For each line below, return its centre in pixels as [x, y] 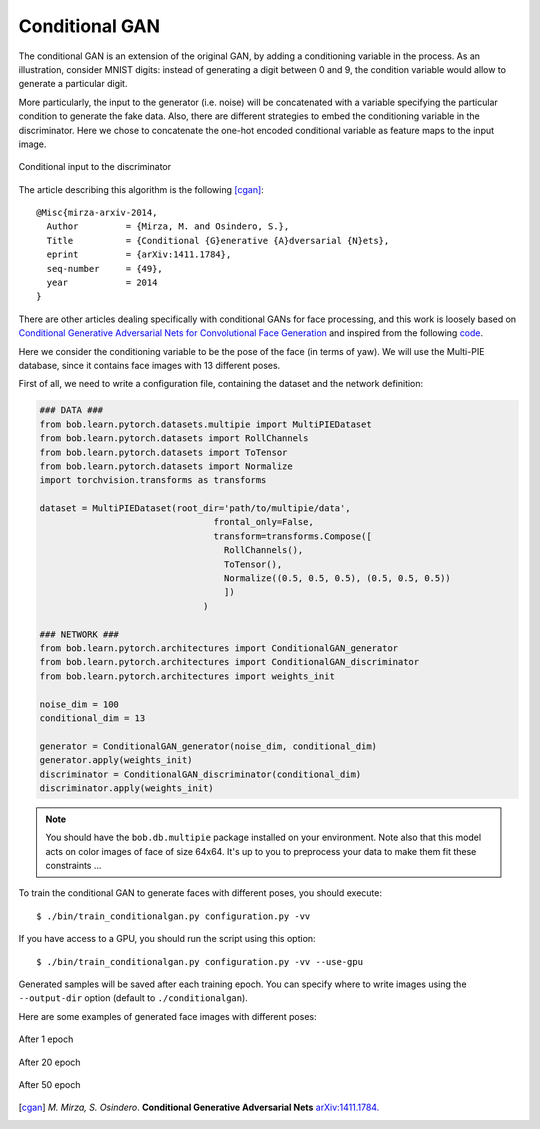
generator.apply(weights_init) [116, 760]
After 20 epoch [49, 1062]
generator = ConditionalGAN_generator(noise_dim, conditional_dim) [208, 746]
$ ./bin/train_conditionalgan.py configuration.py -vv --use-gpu [200, 961]
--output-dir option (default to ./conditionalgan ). [133, 998]
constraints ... [73, 866]
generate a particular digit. [73, 84]
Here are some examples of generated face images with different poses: [167, 1016]
